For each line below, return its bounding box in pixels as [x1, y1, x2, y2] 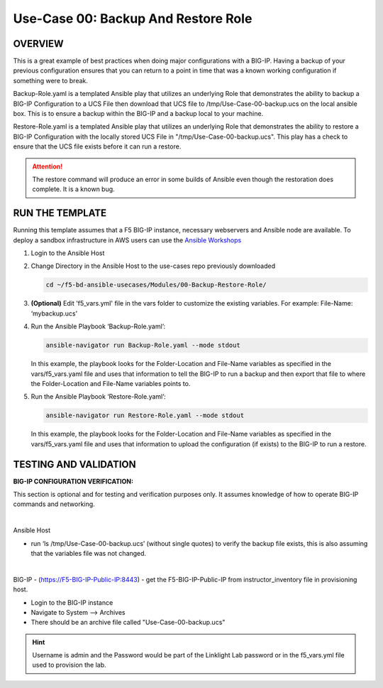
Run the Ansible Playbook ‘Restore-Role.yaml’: [30, 392, 166, 401]
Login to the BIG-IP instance [30, 598, 113, 607]
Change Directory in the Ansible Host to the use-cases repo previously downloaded [30, 262, 276, 270]
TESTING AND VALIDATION [13, 458, 136, 471]
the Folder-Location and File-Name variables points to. [30, 379, 191, 387]
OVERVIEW [13, 38, 64, 50]
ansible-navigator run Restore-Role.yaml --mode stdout [45, 412, 245, 419]
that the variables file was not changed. [30, 549, 147, 557]
